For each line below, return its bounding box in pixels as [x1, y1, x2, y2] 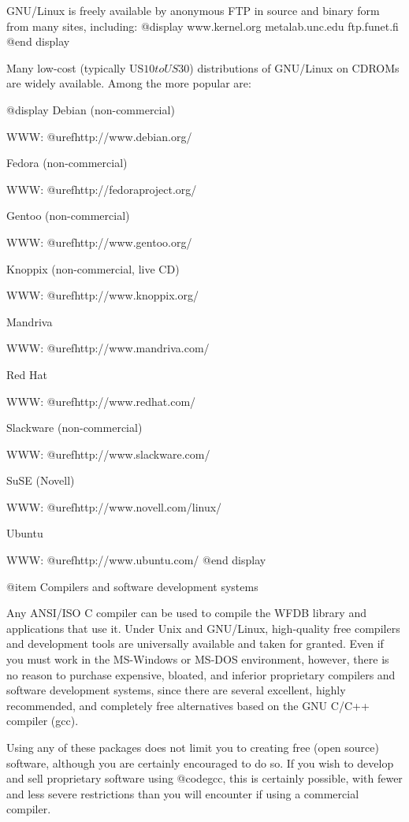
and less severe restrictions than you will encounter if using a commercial [6, 785, 359, 802]
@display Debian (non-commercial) [6, 101, 175, 117]
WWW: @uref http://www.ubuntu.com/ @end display [6, 552, 266, 568]
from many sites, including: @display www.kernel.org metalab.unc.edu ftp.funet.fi [6, 17, 399, 34]
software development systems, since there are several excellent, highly [6, 682, 346, 698]
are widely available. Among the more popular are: [6, 75, 251, 91]
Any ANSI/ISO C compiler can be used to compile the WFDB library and [6, 604, 366, 621]
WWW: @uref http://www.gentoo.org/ [6, 233, 192, 250]
